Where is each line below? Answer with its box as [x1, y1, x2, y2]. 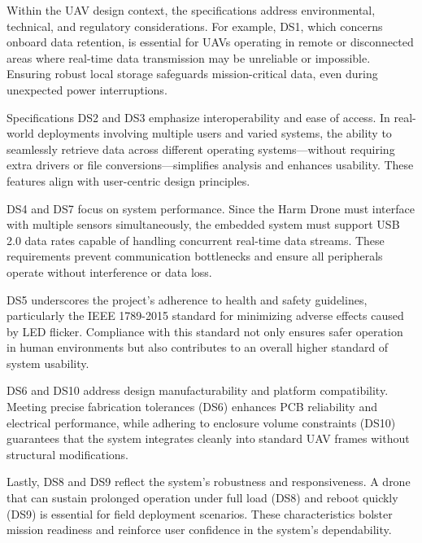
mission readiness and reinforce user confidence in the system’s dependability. [7, 521, 392, 538]
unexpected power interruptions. [7, 81, 167, 98]
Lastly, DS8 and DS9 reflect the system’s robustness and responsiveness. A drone [7, 473, 411, 490]
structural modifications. [7, 445, 128, 462]
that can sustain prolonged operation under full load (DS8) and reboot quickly [7, 489, 398, 506]
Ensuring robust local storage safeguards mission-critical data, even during [7, 65, 378, 82]
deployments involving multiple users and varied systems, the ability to [37, 125, 392, 142]
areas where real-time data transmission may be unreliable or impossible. [7, 49, 371, 66]
